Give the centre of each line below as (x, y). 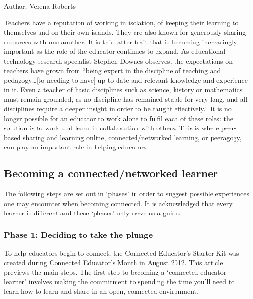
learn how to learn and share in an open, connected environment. (101, 291)
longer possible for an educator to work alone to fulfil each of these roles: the (118, 118)
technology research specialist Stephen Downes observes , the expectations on (118, 60)
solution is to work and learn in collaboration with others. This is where (112, 128)
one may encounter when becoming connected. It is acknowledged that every (118, 203)
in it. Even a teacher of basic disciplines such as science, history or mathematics (123, 89)
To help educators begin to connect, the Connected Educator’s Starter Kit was (122, 253)
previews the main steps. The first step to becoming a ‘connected (101, 272)
